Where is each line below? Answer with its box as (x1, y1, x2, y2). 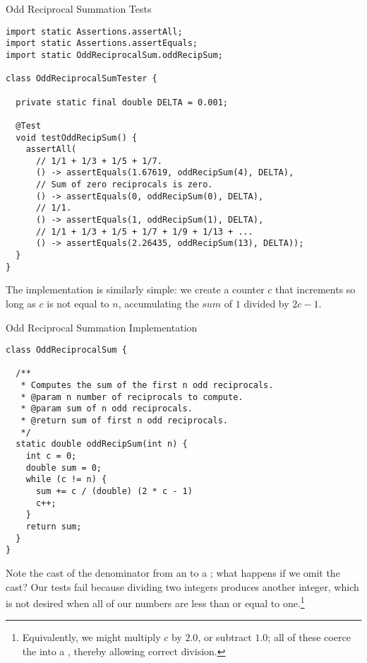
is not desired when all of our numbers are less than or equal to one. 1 (6, 594, 305, 610)
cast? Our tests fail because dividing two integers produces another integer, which (6, 579, 359, 594)
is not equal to (47, 295, 109, 310)
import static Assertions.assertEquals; (6, 38, 198, 49)
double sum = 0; (25, 462, 102, 473)
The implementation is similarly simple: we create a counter (6, 282, 265, 297)
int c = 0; (25, 451, 77, 462)
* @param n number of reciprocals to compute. (20, 392, 243, 402)
